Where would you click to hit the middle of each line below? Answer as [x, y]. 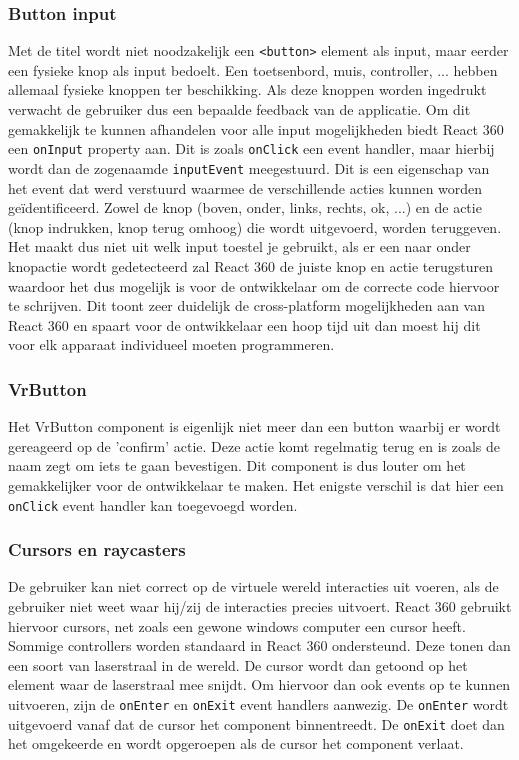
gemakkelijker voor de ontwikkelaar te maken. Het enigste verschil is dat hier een [256, 484]
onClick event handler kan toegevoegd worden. [153, 504]
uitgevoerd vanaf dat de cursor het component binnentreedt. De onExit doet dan [256, 723]
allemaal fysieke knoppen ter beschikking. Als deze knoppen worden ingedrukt [247, 89]
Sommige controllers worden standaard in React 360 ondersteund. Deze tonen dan [259, 645]
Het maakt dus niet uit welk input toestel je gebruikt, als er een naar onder [239, 246]
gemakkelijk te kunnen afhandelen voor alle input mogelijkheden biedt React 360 [256, 128]
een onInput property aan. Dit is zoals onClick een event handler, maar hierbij [251, 148]
